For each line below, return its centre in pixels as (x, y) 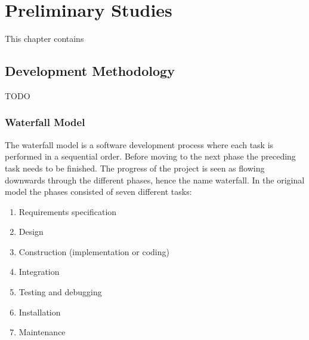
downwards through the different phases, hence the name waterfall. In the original (155, 180)
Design (31, 232)
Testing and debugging (60, 292)
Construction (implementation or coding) (94, 251)
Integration (39, 272)
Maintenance (42, 332)
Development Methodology (90, 71)
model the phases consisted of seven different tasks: (98, 192)
